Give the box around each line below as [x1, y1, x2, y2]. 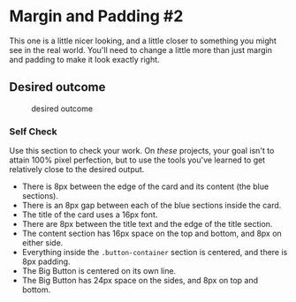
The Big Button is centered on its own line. [21, 266, 177, 276]
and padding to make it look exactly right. [9, 54, 161, 64]
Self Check [9, 125, 57, 138]
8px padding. [21, 256, 71, 267]
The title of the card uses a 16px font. [21, 209, 158, 220]
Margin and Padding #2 [9, 6, 184, 26]
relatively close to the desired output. [9, 164, 145, 175]
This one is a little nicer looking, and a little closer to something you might [9, 35, 277, 46]
